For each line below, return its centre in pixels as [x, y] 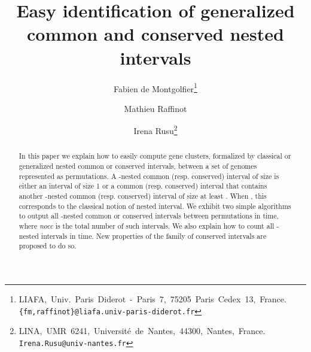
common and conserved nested [155, 34]
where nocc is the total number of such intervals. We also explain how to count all [147, 225]
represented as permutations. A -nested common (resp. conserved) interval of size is [149, 176]
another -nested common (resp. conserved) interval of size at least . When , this [143, 196]
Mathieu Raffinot [155, 108]
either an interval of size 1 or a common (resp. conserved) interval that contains [143, 186]
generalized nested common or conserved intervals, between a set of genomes [138, 166]
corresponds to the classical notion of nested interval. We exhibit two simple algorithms [155, 206]
